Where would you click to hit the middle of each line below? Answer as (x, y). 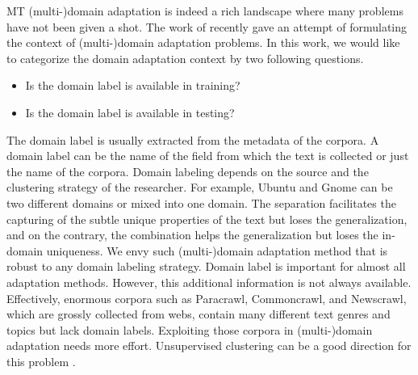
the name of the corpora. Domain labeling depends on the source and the (188, 171)
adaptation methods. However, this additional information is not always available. (209, 282)
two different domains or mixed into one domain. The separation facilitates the (201, 202)
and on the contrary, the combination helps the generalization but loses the (192, 235)
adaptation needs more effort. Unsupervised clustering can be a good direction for (209, 346)
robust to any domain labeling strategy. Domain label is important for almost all (206, 266)
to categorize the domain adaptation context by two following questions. (185, 58)
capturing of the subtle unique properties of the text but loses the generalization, (207, 219)
